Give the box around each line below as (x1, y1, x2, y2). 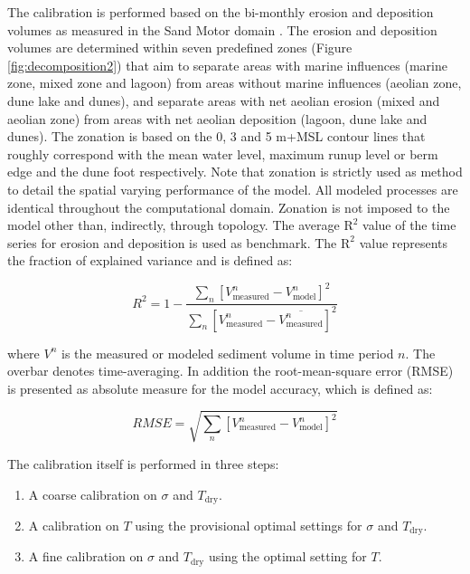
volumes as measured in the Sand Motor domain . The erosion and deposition (7, 20, 437, 39)
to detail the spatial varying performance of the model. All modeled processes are (7, 179, 458, 198)
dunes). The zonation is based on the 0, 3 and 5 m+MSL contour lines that (7, 127, 426, 146)
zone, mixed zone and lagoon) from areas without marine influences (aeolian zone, (7, 73, 462, 92)
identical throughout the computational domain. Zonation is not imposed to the (7, 197, 450, 216)
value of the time (362, 215, 456, 234)
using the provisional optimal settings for (135, 515, 362, 534)
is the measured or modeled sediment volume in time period (61, 343, 394, 362)
